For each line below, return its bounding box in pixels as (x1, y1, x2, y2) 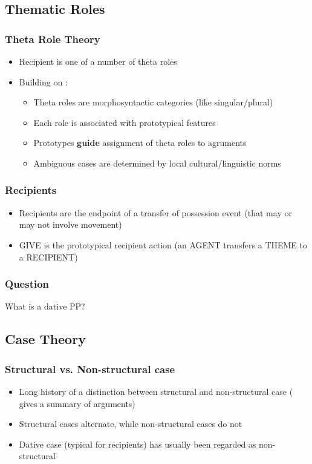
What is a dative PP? (5, 300, 85, 313)
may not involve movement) (19, 218, 122, 231)
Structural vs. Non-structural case (5, 361, 175, 376)
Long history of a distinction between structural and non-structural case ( (19, 385, 293, 397)
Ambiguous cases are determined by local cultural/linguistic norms (33, 156, 281, 169)
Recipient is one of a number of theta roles (19, 55, 177, 67)
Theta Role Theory (5, 31, 100, 46)
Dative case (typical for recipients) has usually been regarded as (19, 437, 256, 450)
